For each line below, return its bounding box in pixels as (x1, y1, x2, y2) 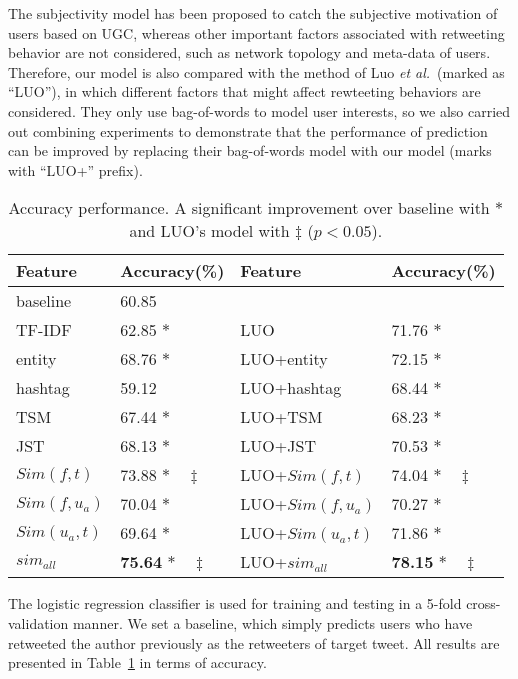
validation (8, 612, 69, 633)
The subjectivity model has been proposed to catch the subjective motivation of (8, 3, 498, 23)
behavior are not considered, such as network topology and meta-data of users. (8, 42, 491, 63)
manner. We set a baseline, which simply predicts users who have (72, 612, 473, 633)
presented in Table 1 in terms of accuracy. (8, 652, 267, 673)
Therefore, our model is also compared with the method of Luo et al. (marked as (8, 61, 505, 82)
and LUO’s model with (129, 219, 290, 243)
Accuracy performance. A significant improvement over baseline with (8, 196, 490, 220)
